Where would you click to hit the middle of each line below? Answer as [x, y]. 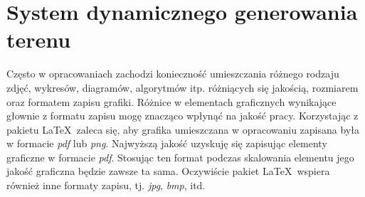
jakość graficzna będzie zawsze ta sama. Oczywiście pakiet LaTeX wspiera [168, 171]
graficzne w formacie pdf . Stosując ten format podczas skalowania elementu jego [180, 157]
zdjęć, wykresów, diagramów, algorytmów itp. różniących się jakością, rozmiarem [182, 87]
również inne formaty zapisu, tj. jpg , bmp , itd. [106, 185]
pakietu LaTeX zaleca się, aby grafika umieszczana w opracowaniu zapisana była [183, 129]
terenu [39, 39]
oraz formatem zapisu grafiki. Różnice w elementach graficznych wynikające [171, 101]
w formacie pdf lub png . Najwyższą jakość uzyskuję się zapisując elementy [167, 143]
